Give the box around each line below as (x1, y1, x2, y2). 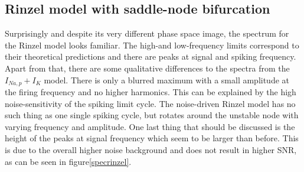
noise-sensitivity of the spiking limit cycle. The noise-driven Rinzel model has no (5, 97, 296, 109)
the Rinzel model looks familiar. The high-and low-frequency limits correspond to (5, 38, 299, 51)
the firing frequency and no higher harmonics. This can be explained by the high (5, 86, 296, 98)
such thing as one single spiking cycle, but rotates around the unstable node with (5, 109, 299, 121)
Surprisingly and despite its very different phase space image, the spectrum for (5, 27, 289, 40)
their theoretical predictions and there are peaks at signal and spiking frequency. (5, 50, 296, 63)
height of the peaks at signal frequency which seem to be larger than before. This (5, 132, 299, 144)
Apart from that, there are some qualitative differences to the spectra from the (5, 61, 290, 74)
